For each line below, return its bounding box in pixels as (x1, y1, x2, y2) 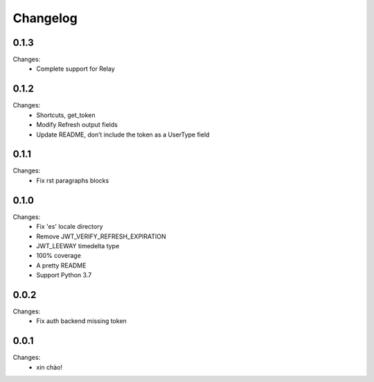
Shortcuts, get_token (36, 111, 96, 119)
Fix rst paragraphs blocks (36, 176, 109, 184)
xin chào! (36, 363, 62, 371)
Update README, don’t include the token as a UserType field (36, 130, 210, 139)
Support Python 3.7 (36, 271, 92, 279)
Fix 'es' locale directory (36, 223, 103, 231)
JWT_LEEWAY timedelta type (36, 241, 120, 250)
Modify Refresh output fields (36, 121, 118, 129)
